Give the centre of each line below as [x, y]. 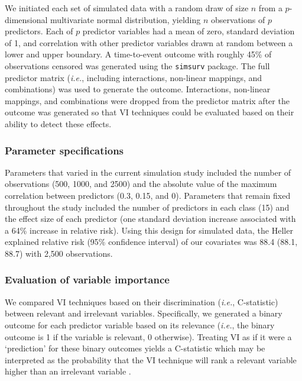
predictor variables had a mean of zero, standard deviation [189, 31]
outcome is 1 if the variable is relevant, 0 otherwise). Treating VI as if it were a [148, 336]
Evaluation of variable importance [87, 280]
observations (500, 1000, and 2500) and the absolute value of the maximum [141, 184]
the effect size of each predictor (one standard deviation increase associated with [150, 219]
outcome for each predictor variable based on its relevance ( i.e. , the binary [140, 325]
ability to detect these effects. [58, 124]
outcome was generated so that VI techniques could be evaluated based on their [150, 112]
